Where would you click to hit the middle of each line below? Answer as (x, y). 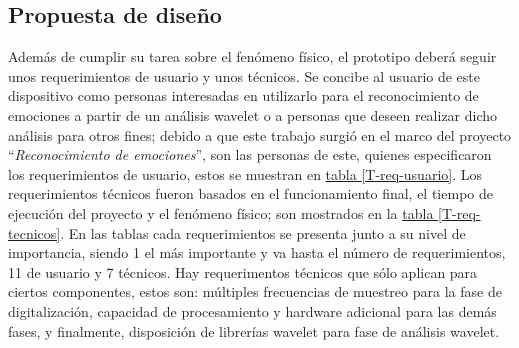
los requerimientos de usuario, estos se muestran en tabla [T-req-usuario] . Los (245, 173)
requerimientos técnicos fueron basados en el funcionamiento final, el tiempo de (250, 193)
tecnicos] (34, 232)
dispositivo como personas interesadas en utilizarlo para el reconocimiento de (243, 95)
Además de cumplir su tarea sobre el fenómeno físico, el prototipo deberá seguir (252, 56)
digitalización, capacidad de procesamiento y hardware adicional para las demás (252, 310)
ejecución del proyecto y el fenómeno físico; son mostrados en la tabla (221, 212)
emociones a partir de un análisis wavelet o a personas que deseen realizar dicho (253, 114)
